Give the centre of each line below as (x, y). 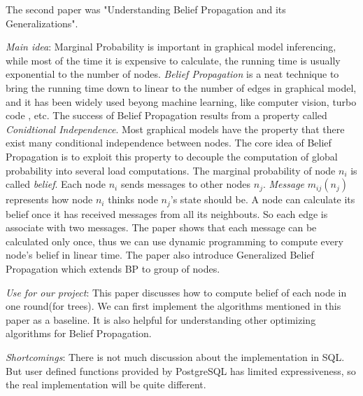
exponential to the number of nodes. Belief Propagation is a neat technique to (172, 74)
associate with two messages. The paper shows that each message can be (161, 227)
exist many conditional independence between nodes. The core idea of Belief (169, 143)
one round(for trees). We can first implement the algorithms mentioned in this (173, 306)
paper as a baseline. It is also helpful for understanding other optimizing (161, 319)
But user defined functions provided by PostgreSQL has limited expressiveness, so (181, 370)
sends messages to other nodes (186, 184)
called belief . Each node (56, 184)
